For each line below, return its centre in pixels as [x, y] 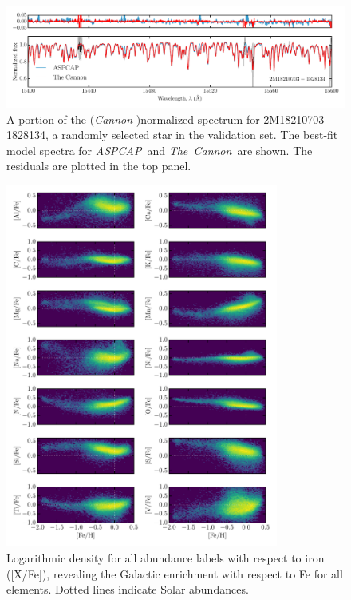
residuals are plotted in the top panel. [99, 166]
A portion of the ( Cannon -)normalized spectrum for [133, 119]
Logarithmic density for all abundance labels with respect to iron [166, 557]
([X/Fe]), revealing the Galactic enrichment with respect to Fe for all [175, 573]
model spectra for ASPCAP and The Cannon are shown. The [160, 150]
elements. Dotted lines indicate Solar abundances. [128, 589]
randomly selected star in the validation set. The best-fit [200, 135]
